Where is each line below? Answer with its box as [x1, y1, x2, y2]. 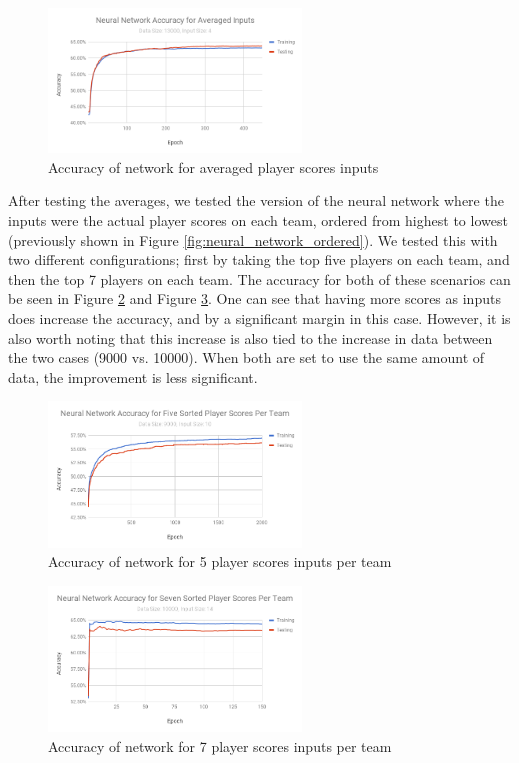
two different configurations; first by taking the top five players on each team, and [8, 249, 510, 270]
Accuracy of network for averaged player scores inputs [48, 156, 379, 177]
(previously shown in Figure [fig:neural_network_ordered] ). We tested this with [8, 229, 498, 250]
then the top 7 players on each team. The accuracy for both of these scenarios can [8, 268, 511, 289]
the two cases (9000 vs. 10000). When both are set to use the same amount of [8, 347, 485, 368]
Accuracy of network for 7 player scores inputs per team [48, 735, 392, 756]
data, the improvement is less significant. [8, 366, 258, 387]
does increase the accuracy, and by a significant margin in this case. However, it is [8, 308, 511, 328]
